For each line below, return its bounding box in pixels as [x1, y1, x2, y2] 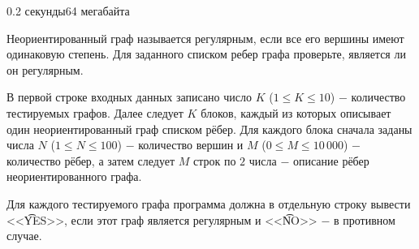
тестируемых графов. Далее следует [6, 104, 184, 121]
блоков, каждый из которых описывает [201, 104, 391, 121]
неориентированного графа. [6, 168, 142, 185]
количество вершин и [138, 136, 244, 153]
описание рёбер [292, 152, 369, 169]
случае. [6, 227, 42, 244]
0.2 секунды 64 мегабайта [6, 2, 130, 19]
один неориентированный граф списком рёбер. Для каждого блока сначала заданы [6, 120, 413, 137]
